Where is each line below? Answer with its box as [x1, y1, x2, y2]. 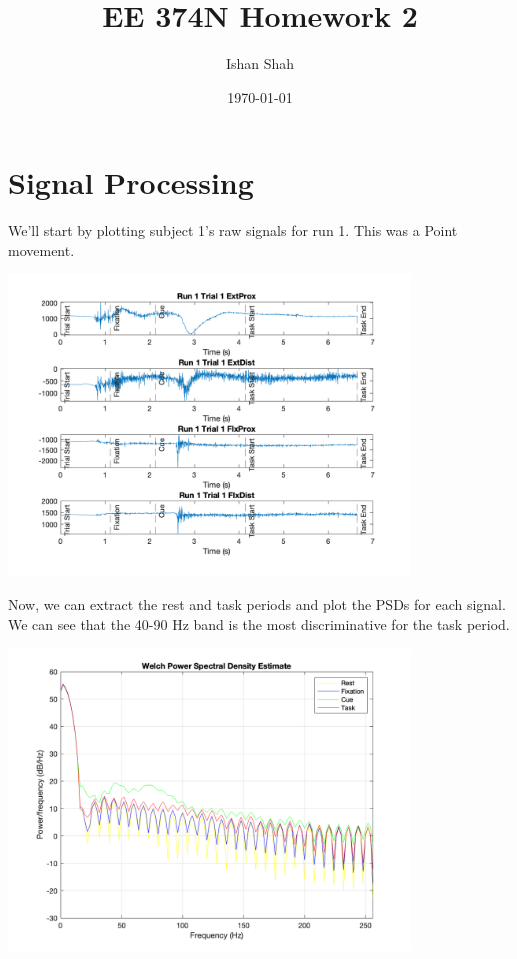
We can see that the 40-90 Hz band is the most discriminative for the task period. [8, 614, 510, 635]
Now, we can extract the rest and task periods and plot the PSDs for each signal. [8, 594, 506, 615]
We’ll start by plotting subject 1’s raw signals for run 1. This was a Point [8, 220, 458, 241]
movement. [8, 239, 75, 260]
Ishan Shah [225, 53, 295, 74]
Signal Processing [8, 162, 254, 203]
